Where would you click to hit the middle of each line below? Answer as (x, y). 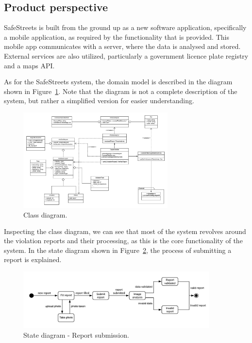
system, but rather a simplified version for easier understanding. (99, 101)
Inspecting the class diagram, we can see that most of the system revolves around (125, 231)
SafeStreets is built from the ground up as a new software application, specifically (125, 27)
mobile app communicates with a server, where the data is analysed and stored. (122, 46)
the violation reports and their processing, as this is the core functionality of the (123, 241)
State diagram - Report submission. (76, 335)
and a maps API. (29, 65)
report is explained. (33, 259)
